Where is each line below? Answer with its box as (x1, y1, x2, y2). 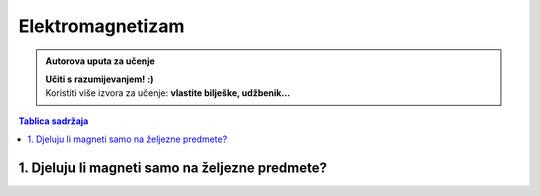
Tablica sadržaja (18, 115, 89, 127)
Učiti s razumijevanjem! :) (45, 73, 154, 85)
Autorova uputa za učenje (45, 55, 155, 67)
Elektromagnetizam (18, 15, 185, 37)
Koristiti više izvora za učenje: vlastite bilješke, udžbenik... (45, 87, 291, 99)
